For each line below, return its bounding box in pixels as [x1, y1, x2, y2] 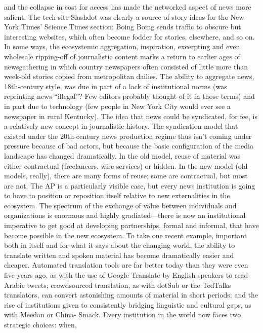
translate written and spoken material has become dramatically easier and [4, 249, 234, 260]
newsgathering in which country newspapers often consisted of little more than [4, 61, 248, 71]
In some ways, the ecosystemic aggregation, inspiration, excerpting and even [4, 41, 240, 52]
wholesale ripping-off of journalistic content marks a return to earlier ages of [4, 51, 240, 61]
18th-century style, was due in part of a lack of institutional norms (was [4, 81, 227, 91]
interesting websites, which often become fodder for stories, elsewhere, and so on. [4, 31, 255, 42]
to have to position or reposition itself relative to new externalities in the [4, 190, 230, 201]
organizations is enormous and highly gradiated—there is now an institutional [4, 210, 246, 220]
